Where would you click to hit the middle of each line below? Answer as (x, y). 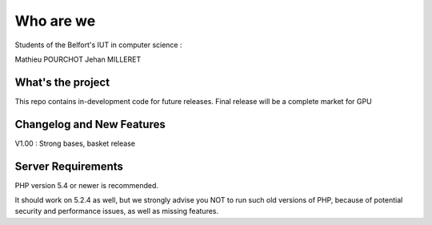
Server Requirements (69, 166)
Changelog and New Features (90, 124)
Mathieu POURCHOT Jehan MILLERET (78, 59)
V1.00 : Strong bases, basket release (75, 143)
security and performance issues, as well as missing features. (117, 211)
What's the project (62, 82)
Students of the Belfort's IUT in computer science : (98, 45)
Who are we (55, 21)
